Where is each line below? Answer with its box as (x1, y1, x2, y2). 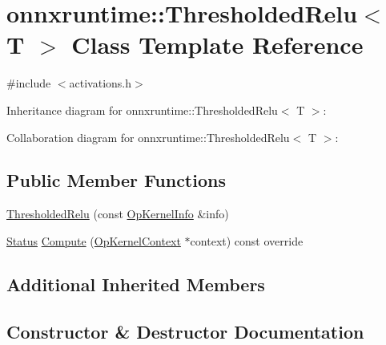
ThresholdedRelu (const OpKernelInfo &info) (6, 205, 229, 222)
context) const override (190, 232, 304, 249)
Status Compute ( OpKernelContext (6, 232, 181, 249)
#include (6, 75, 51, 91)
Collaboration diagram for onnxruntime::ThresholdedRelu (6, 128, 290, 145)
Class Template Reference (71, 28, 364, 61)
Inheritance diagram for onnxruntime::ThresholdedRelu (6, 101, 278, 118)
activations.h (69, 75, 132, 91)
